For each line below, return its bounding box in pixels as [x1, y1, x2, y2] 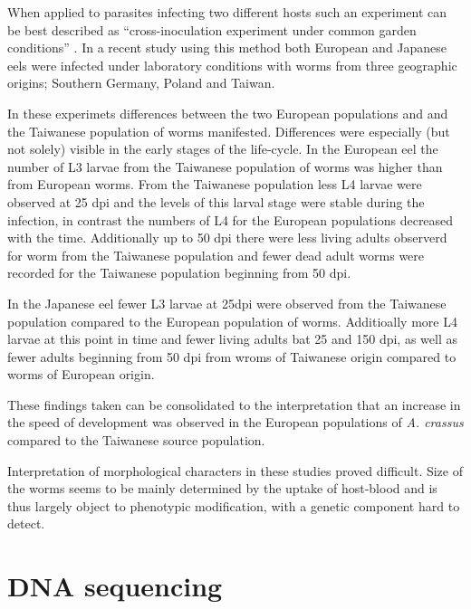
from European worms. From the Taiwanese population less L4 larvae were [7, 175, 422, 194]
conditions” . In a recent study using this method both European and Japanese [7, 38, 447, 57]
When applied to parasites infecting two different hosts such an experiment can [7, 3, 447, 21]
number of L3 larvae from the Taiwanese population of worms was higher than [7, 157, 443, 176]
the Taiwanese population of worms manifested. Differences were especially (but [7, 121, 450, 140]
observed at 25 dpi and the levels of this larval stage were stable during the [7, 192, 425, 211]
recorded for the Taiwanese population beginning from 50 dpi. [7, 263, 351, 282]
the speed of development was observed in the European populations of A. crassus [7, 413, 464, 432]
